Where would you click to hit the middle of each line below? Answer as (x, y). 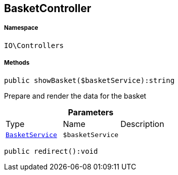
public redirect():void (51, 151)
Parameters (91, 112)
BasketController (48, 8)
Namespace (21, 28)
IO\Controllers (34, 45)
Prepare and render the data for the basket (75, 96)
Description (142, 124)
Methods (17, 63)
